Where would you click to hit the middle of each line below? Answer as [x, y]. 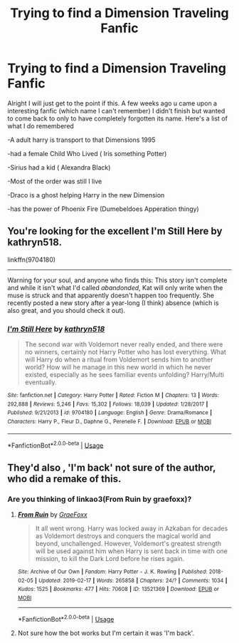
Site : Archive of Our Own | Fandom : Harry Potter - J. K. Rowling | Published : [112, 572]
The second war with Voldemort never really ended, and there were [124, 344]
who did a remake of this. [64, 479]
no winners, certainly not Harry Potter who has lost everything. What [125, 352]
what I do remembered [41, 125]
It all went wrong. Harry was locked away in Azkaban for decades [132, 528]
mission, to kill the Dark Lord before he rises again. [110, 559]
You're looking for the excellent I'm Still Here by [115, 231]
